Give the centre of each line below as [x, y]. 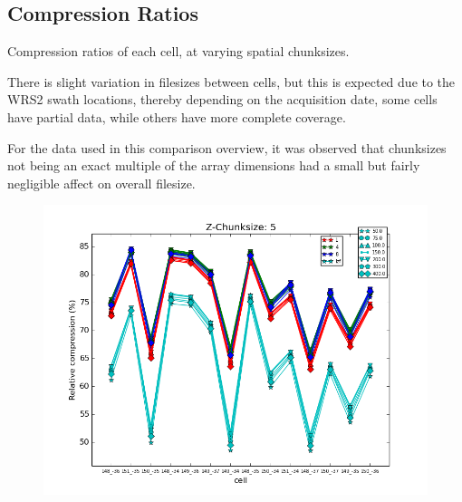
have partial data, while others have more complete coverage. [177, 116]
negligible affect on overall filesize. [101, 183]
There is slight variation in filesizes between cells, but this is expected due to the [231, 81]
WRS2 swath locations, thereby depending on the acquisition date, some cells [222, 99]
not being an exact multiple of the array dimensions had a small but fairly [214, 165]
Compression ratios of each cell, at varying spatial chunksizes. [178, 51]
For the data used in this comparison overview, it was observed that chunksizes [227, 147]
